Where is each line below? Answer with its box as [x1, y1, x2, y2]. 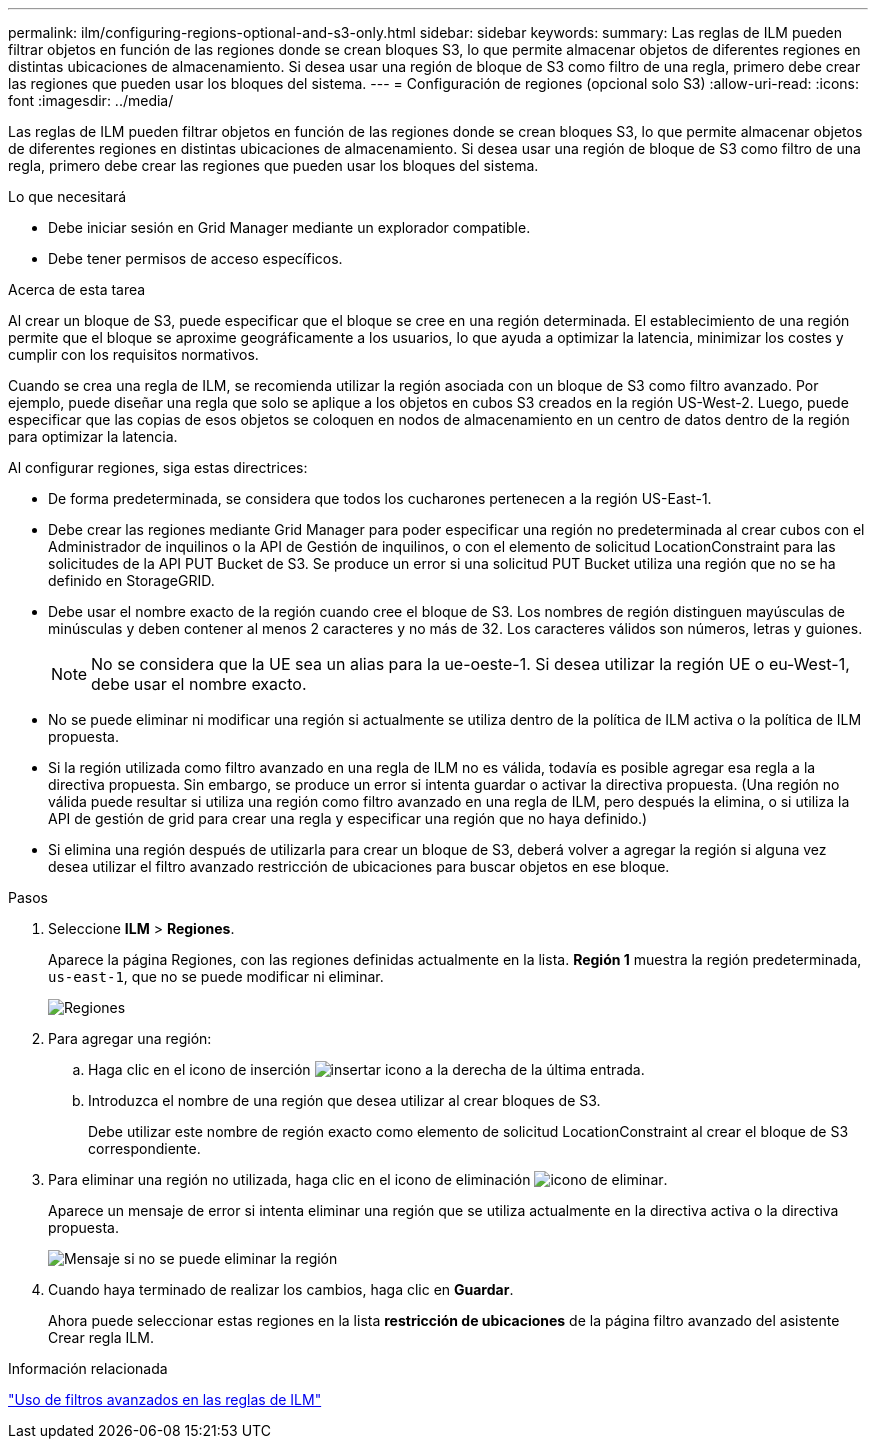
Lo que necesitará [8, 188, 127, 205]
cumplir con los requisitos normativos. [8, 346, 259, 363]
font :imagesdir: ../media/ [8, 92, 174, 109]
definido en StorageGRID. [48, 572, 215, 589]
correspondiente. [88, 1140, 201, 1157]
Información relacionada [8, 1360, 168, 1377]
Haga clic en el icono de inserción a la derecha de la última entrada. [88, 1061, 645, 1078]
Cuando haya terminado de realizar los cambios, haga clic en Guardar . [48, 1281, 514, 1298]
